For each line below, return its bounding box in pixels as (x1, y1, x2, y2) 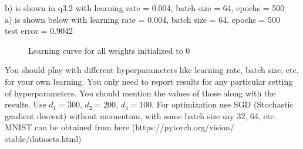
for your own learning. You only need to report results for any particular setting (5, 75, 293, 87)
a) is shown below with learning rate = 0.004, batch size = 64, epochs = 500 (5, 13, 280, 25)
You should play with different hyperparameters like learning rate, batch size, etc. (5, 64, 299, 76)
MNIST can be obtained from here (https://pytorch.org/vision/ (5, 121, 234, 133)
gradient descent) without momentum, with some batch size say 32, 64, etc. (5, 109, 277, 122)
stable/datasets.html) (5, 132, 82, 144)
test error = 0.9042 (5, 25, 73, 37)
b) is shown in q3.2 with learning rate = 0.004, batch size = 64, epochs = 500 (5, 2, 285, 13)
